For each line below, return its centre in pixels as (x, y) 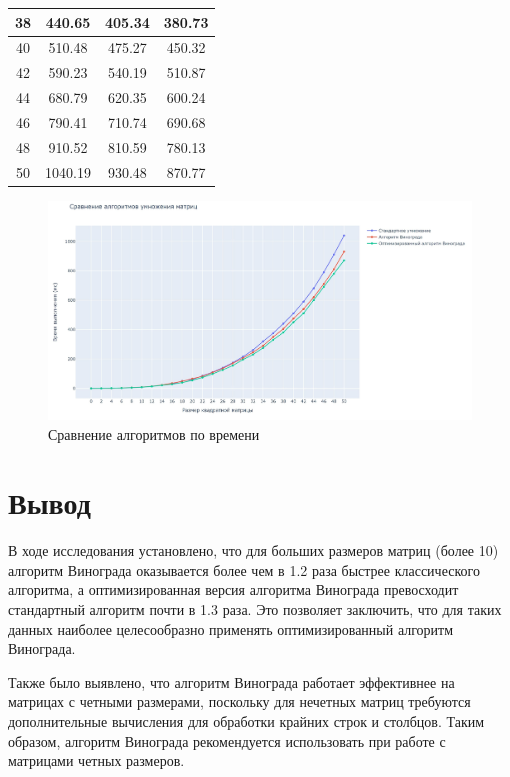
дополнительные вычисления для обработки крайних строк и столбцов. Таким (246, 720)
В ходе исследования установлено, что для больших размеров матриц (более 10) (253, 550)
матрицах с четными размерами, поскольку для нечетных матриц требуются (239, 701)
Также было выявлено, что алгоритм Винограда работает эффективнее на (231, 681)
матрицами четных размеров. (96, 760)
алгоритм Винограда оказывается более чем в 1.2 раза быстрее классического (244, 569)
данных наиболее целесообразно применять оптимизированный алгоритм (231, 628)
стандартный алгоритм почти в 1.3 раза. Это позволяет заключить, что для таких (255, 609)
